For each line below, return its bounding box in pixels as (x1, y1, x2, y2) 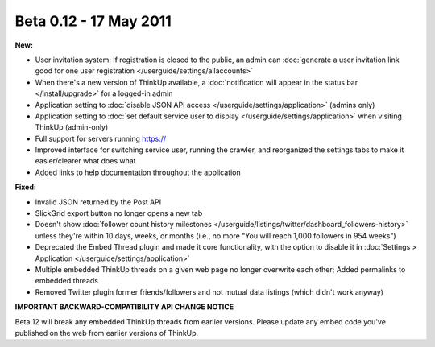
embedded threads (35, 276, 98, 286)
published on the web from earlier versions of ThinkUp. (14, 328, 199, 337)
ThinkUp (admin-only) (35, 122, 109, 132)
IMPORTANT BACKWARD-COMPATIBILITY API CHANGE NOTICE (14, 302, 234, 312)
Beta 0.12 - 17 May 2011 (14, 12, 172, 30)
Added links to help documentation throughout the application (35, 167, 241, 177)
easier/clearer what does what (35, 156, 136, 166)
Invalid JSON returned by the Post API (35, 197, 162, 207)
